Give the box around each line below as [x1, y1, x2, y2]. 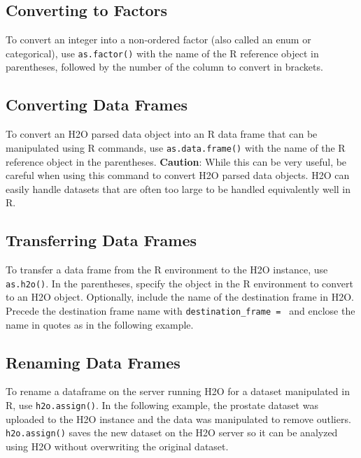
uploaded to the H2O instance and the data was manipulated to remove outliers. [6, 411, 351, 426]
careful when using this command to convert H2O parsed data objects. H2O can [6, 168, 350, 183]
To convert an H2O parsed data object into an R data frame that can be [6, 127, 318, 141]
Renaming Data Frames [6, 351, 180, 373]
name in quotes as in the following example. [6, 317, 194, 331]
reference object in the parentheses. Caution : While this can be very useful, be [6, 154, 347, 169]
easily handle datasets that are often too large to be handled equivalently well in [6, 181, 351, 196]
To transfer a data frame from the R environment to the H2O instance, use [6, 262, 328, 277]
